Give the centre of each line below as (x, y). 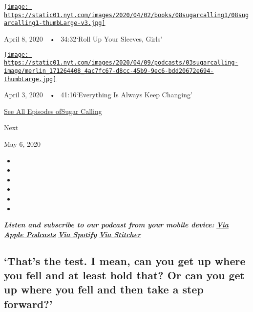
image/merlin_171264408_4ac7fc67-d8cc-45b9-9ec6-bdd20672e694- (109, 71)
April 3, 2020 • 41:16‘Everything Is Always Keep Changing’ (98, 95)
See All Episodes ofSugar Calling (53, 111)
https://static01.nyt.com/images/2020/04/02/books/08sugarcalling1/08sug (126, 15)
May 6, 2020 (22, 144)
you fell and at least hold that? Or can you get (124, 275)
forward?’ (28, 303)
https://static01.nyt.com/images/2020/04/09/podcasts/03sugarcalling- (121, 63)
